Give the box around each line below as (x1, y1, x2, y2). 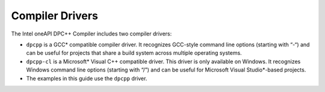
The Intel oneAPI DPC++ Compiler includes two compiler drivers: (11, 30, 172, 37)
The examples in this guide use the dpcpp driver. (26, 75, 147, 82)
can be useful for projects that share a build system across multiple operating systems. (26, 49, 242, 57)
